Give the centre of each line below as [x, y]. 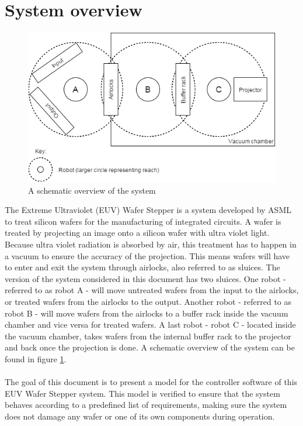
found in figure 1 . [36, 358]
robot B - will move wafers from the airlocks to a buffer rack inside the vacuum [147, 313]
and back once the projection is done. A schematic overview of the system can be [150, 347]
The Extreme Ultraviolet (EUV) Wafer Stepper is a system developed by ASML [148, 210]
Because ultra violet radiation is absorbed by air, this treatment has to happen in [151, 244]
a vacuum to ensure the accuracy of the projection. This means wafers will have [147, 255]
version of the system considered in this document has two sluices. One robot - [145, 278]
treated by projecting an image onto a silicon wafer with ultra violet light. [137, 233]
